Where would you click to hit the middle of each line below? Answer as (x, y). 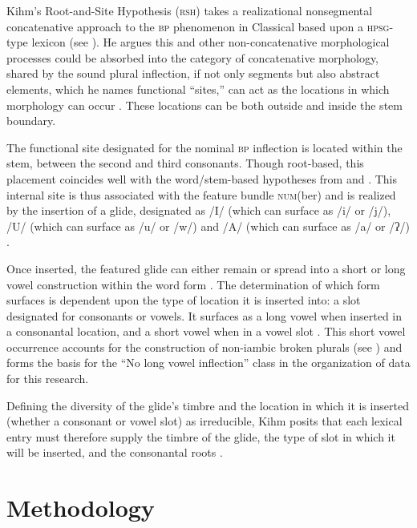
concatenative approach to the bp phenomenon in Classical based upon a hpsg (198, 26)
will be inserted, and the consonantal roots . (115, 452)
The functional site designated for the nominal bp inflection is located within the (204, 147)
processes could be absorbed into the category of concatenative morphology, (193, 57)
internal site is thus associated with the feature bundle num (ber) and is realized (201, 194)
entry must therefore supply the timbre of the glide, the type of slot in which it (201, 436)
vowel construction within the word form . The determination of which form (193, 284)
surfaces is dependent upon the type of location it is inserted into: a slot (184, 300)
